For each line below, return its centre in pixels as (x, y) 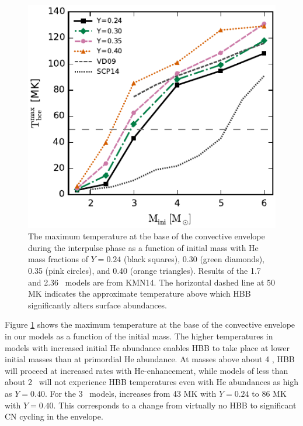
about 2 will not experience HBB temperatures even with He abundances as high (152, 382)
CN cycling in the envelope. (54, 416)
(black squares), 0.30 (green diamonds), (194, 259)
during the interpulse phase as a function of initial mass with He (143, 247)
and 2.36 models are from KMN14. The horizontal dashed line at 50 (151, 282)
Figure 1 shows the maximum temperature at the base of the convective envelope (150, 324)
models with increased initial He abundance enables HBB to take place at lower (147, 347)
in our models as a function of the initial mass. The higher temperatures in (139, 336)
